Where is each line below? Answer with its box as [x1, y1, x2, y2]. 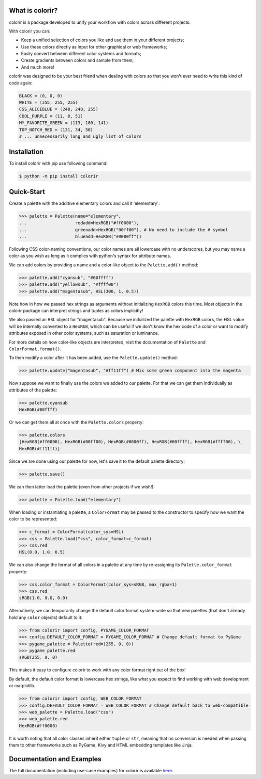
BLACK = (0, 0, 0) [19, 93, 63, 98]
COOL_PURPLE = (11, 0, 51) [19, 113, 83, 119]
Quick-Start [9, 187, 45, 196]
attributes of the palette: [9, 387, 58, 393]
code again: [9, 80, 33, 86]
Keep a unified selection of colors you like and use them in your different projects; [21, 37, 184, 43]
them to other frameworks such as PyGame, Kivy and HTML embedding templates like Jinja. [9, 742, 193, 748]
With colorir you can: [9, 28, 51, 34]
